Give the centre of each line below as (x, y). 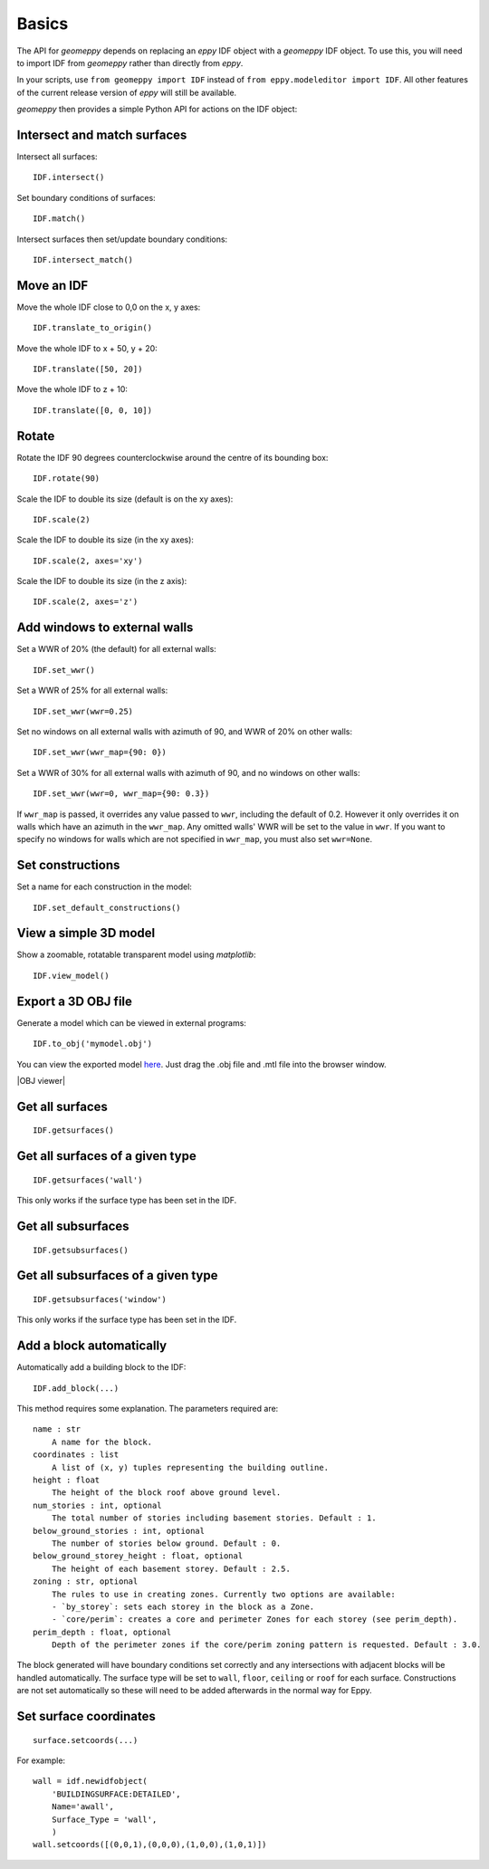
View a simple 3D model (86, 933)
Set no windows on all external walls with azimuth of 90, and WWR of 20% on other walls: (185, 731)
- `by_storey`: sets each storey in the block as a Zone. (183, 1606)
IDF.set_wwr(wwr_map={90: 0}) (100, 752)
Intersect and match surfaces (102, 134)
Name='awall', (83, 1807)
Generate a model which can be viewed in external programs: (131, 1022)
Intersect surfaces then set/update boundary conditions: (122, 239)
